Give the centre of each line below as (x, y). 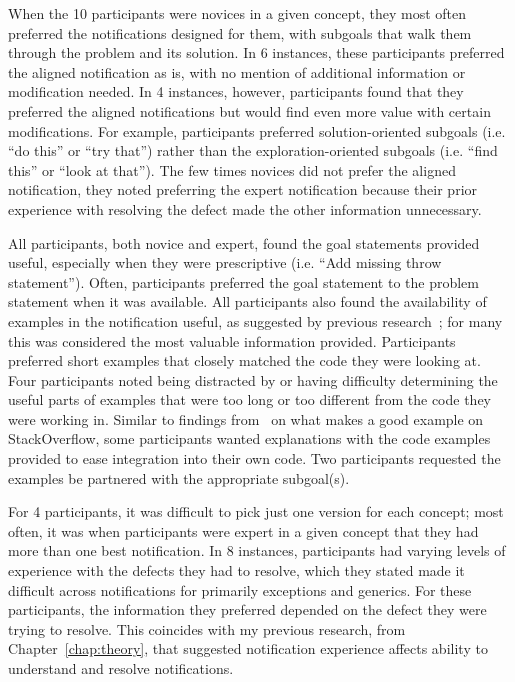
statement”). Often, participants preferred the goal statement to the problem (243, 281)
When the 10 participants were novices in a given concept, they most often (237, 13)
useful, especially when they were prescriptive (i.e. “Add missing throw (225, 262)
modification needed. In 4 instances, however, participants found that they (236, 91)
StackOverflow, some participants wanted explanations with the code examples (249, 438)
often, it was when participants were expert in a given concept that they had (243, 530)
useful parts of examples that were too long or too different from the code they (250, 399)
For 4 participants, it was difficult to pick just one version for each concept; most (256, 511)
